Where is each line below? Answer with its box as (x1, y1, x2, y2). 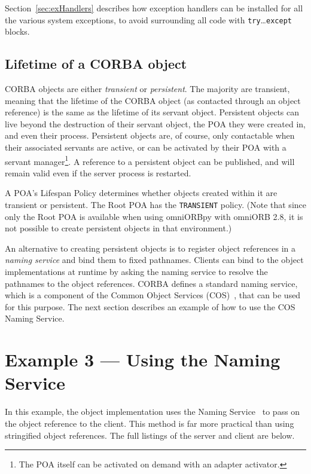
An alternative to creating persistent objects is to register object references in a (5, 241, 296, 254)
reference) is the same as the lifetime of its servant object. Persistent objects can (5, 106, 300, 118)
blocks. (5, 25, 30, 38)
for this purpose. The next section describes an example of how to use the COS (5, 300, 295, 313)
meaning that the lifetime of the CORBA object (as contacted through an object (5, 94, 301, 106)
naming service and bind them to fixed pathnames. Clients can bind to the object (5, 253, 304, 266)
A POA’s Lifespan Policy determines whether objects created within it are (5, 186, 278, 199)
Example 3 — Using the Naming (5, 347, 280, 372)
